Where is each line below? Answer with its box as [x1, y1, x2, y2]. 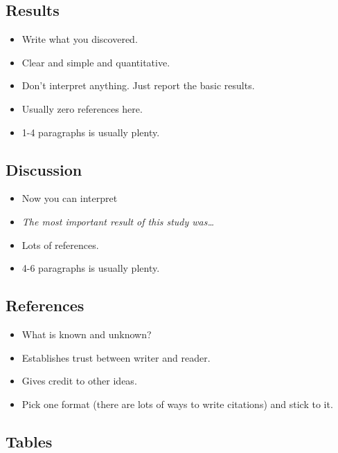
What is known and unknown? [21, 326, 152, 341]
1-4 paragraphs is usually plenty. [21, 124, 160, 139]
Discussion [6, 158, 82, 180]
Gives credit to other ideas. [21, 373, 137, 388]
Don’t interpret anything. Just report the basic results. [21, 78, 255, 93]
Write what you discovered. [21, 32, 138, 46]
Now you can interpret [21, 191, 118, 205]
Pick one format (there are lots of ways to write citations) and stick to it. [21, 396, 333, 411]
